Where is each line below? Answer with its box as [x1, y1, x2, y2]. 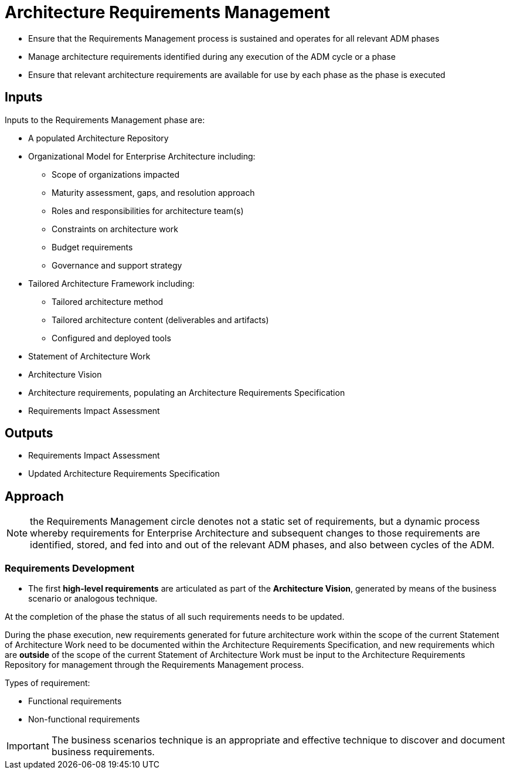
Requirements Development [5, 562, 135, 574]
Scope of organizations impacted [52, 169, 180, 179]
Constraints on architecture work [52, 223, 178, 234]
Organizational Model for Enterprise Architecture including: [28, 151, 256, 161]
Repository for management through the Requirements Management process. [5, 660, 304, 670]
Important [6, 740, 49, 752]
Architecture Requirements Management [5, 2, 331, 22]
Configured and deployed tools [52, 332, 171, 343]
